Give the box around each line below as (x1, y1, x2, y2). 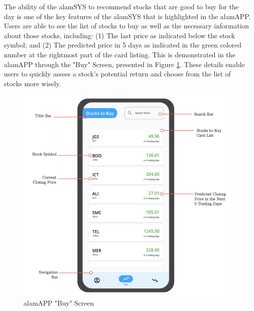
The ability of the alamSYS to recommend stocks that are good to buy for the (4, 1, 239, 11)
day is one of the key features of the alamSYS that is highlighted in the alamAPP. (4, 11, 251, 21)
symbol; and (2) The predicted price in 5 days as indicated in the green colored (4, 40, 242, 50)
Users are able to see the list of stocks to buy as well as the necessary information (4, 21, 249, 31)
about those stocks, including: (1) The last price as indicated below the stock (4, 30, 235, 40)
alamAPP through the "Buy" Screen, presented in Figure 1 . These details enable (4, 59, 245, 69)
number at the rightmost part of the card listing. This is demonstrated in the (4, 49, 236, 59)
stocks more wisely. (4, 78, 61, 88)
